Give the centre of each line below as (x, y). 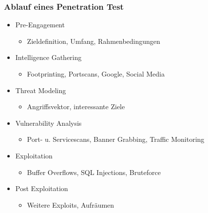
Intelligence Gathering (48, 57)
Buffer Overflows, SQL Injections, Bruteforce (94, 172)
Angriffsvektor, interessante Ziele (76, 106)
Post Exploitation (42, 188)
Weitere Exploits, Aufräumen (71, 204)
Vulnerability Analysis (48, 123)
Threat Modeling (41, 90)
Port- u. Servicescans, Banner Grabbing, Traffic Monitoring (116, 139)
